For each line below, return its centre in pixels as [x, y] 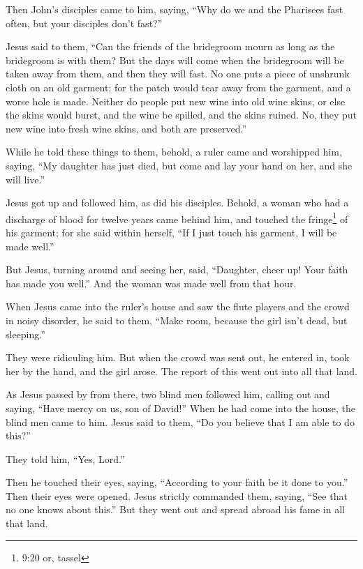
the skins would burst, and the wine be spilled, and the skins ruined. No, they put [181, 115]
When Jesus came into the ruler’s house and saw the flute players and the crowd [178, 306]
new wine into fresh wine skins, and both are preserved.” [126, 128]
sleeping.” [25, 334]
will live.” [25, 179]
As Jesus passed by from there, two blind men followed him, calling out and [168, 394]
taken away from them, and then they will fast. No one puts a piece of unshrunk [178, 74]
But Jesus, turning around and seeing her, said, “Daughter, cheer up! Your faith [177, 270]
